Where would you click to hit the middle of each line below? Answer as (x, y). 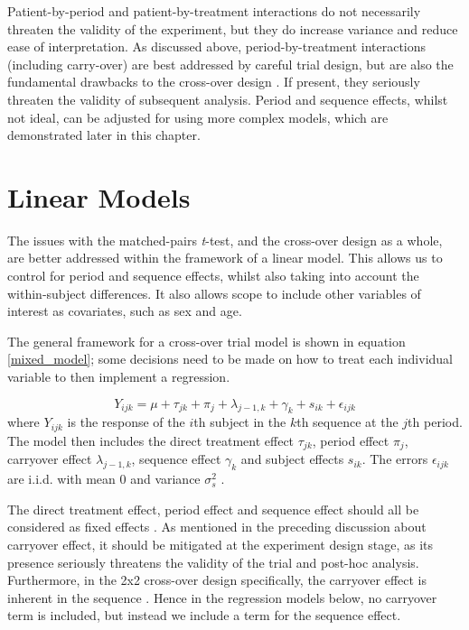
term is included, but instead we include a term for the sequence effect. (204, 615)
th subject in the (240, 422)
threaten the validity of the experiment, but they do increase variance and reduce (233, 28)
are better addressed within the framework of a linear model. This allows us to (225, 258)
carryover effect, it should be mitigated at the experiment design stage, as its (220, 544)
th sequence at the (347, 422)
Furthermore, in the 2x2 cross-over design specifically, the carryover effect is (217, 580)
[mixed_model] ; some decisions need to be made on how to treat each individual (230, 359)
